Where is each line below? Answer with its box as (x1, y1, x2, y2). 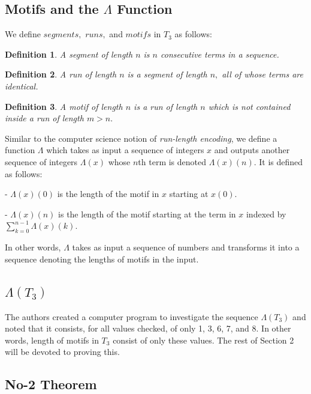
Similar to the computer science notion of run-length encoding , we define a (5, 132, 277, 144)
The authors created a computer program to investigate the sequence (5, 310, 258, 323)
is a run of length (134, 100, 198, 112)
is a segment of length (127, 68, 207, 80)
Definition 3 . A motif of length (5, 100, 123, 112)
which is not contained (208, 100, 291, 112)
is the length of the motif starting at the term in (58, 207, 236, 220)
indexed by (246, 207, 286, 220)
